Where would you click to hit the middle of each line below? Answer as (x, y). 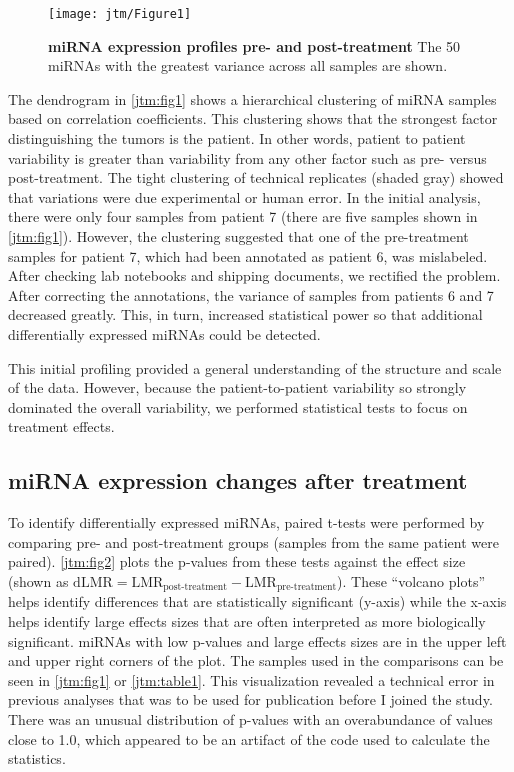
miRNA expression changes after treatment (238, 480)
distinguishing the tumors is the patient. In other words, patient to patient (237, 138)
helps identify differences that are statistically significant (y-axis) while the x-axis (257, 601)
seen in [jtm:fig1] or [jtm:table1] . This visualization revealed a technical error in (251, 679)
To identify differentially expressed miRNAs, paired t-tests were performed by (246, 522)
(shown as (38, 580)
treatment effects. (61, 426)
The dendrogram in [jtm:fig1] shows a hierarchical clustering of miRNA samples (252, 98)
